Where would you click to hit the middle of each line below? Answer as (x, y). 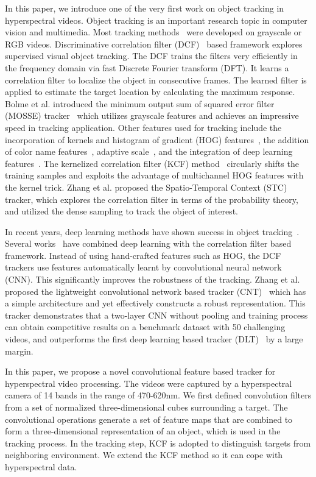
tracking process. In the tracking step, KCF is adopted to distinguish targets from (158, 443)
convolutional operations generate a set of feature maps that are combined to (149, 419)
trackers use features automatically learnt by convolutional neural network (143, 267)
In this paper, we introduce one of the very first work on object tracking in (145, 8)
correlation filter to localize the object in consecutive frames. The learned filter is (156, 79)
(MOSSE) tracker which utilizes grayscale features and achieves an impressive (152, 115)
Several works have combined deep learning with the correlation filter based (148, 243)
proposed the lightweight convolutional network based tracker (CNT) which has (156, 291)
